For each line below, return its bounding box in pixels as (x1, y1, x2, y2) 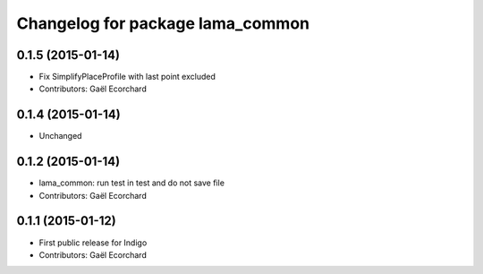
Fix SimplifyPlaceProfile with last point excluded (38, 72, 216, 82)
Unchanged (38, 131, 82, 141)
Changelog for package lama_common (16, 13, 310, 33)
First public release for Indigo (38, 237, 148, 248)
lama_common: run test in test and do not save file (38, 177, 225, 188)
